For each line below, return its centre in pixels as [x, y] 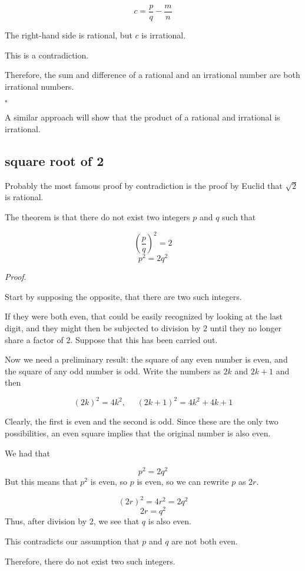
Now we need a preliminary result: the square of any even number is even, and [146, 359]
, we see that [116, 521]
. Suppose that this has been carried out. [144, 339]
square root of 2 [54, 161]
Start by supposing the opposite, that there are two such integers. [123, 296]
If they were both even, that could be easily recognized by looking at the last [144, 316]
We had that [28, 453]
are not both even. [205, 541]
